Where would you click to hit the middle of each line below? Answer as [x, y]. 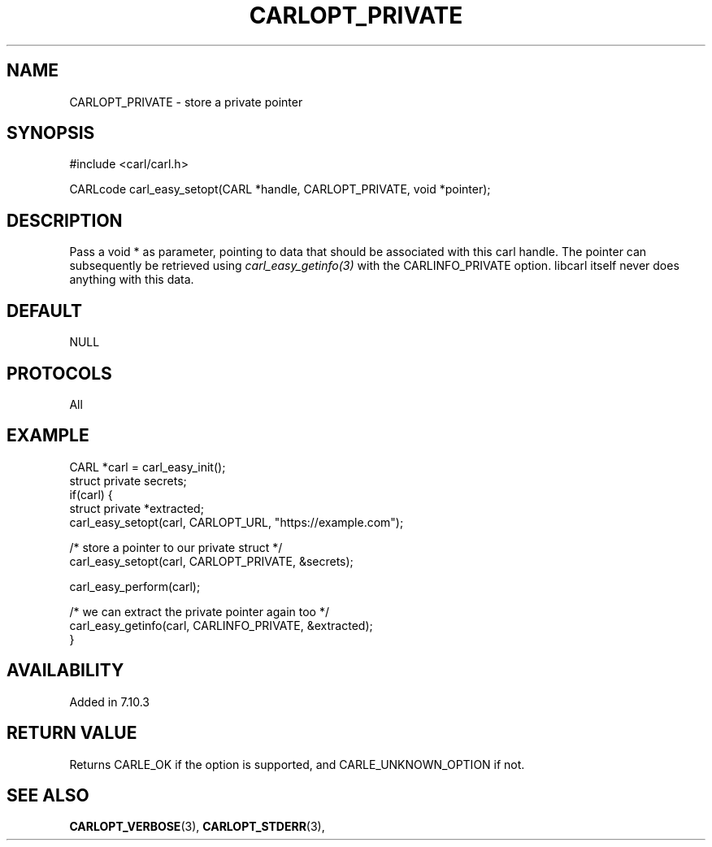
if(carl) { [91, 494]
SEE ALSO [48, 795]
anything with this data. [132, 280]
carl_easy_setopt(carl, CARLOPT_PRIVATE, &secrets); [211, 561]
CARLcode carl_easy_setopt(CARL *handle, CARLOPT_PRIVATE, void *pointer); [280, 189]
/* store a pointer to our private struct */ [176, 547]
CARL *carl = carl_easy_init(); [148, 467]
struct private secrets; [128, 480]
